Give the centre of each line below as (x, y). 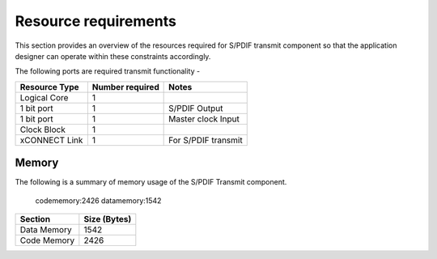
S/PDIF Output (196, 108)
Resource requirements (96, 21)
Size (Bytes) (108, 219)
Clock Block (43, 129)
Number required (125, 87)
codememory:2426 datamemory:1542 (98, 200)
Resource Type (50, 87)
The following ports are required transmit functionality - (108, 71)
